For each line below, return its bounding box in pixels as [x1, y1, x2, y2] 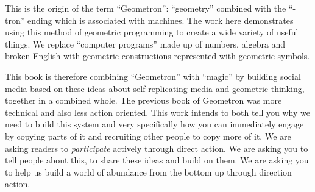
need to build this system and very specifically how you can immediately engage [5, 118, 304, 130]
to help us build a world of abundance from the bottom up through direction [5, 165, 292, 178]
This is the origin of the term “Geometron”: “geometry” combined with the [5, 2, 286, 14]
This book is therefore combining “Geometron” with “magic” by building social [5, 69, 301, 82]
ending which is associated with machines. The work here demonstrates [27, 13, 294, 26]
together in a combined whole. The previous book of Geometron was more [5, 94, 282, 107]
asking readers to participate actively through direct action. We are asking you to [5, 141, 308, 154]
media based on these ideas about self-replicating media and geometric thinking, [5, 82, 305, 94]
